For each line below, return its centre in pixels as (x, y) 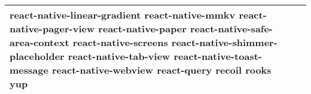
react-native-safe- (232, 28)
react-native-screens (120, 42)
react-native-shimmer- (224, 42)
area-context (39, 42)
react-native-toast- (218, 56)
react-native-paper (142, 28)
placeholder (37, 56)
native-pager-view (52, 28)
